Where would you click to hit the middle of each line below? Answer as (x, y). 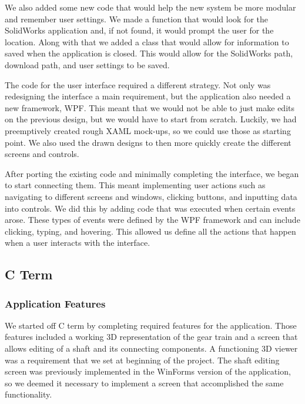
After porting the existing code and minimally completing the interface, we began (152, 173)
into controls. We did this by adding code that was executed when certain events (150, 208)
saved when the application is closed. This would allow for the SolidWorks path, (149, 53)
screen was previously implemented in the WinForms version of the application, (148, 371)
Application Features (55, 303)
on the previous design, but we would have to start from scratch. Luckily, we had (151, 119)
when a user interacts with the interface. (78, 243)
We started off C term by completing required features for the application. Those (151, 325)
